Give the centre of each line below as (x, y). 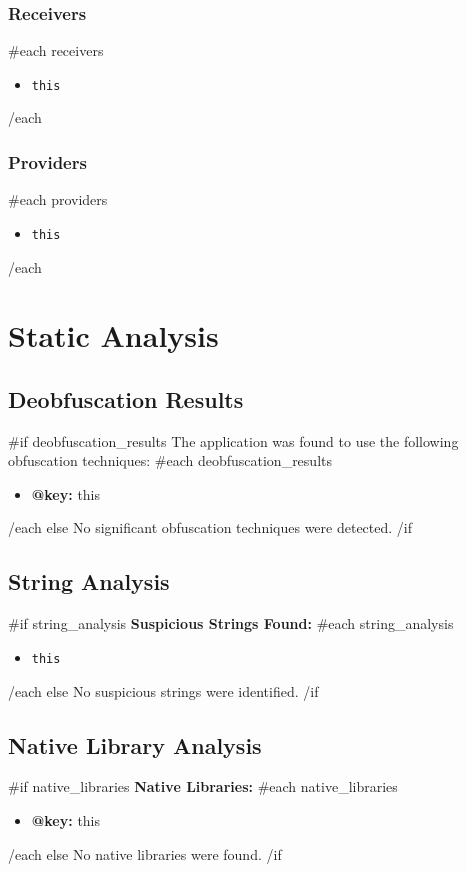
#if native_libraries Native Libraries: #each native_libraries (203, 786)
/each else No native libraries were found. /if (145, 853)
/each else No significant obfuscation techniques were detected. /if (210, 527)
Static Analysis (113, 335)
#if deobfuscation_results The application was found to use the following (233, 440)
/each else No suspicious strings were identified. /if (163, 690)
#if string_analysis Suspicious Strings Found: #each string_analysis (231, 623)
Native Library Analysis (135, 744)
